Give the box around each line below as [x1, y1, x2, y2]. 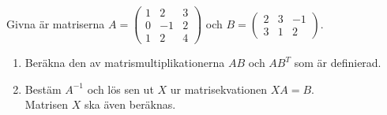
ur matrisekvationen [170, 80, 268, 97]
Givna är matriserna [6, 15, 105, 32]
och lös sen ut [87, 80, 154, 97]
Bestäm [24, 80, 62, 97]
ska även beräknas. [84, 96, 176, 113]
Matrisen [24, 96, 68, 113]
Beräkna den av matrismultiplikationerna [24, 54, 225, 71]
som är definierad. [294, 54, 381, 71]
